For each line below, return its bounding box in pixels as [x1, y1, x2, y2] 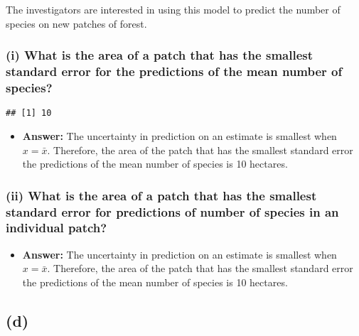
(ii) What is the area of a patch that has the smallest [6, 186, 317, 204]
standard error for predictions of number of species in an [6, 202, 339, 220]
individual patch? [6, 219, 107, 237]
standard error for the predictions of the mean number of [6, 63, 343, 80]
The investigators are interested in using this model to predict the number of [6, 2, 341, 16]
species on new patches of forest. [6, 16, 147, 31]
